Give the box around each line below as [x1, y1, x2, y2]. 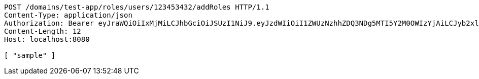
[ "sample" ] [4, 51, 56, 59]
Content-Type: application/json [4, 11, 132, 19]
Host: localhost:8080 [4, 35, 90, 43]
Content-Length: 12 [4, 27, 81, 35]
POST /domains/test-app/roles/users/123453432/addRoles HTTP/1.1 [4, 3, 269, 11]
